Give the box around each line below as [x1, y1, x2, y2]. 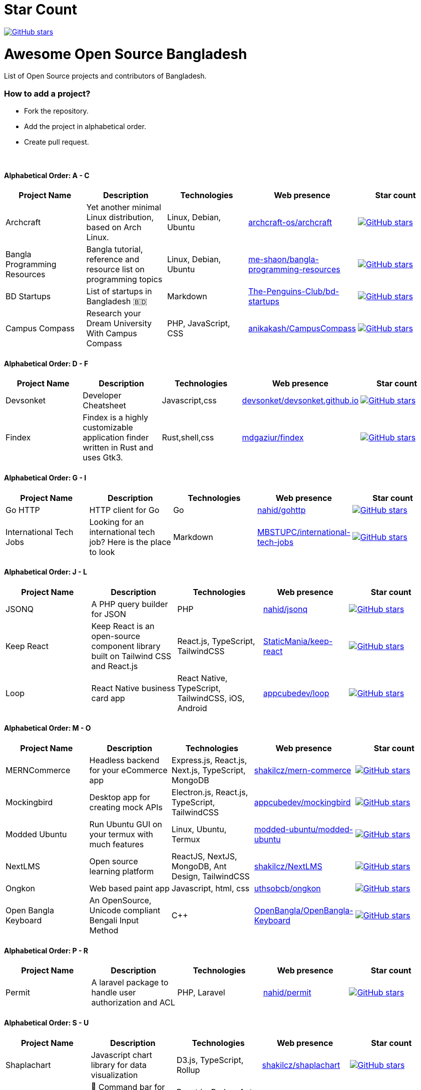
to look [89, 547, 115, 557]
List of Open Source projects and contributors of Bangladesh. [4, 72, 207, 81]
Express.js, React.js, [171, 755, 247, 766]
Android [177, 703, 207, 713]
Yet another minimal [86, 202, 161, 213]
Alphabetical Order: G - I [4, 473, 87, 482]
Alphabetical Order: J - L [4, 568, 87, 577]
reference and [86, 254, 140, 265]
